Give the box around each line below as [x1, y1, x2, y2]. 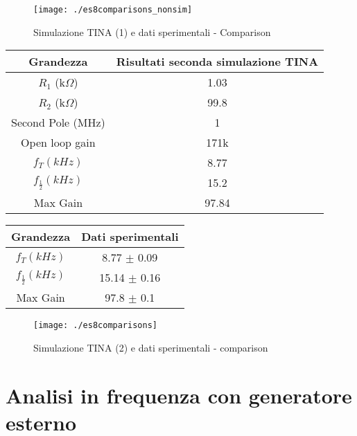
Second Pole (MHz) [11, 114, 105, 131]
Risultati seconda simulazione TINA [116, 53, 319, 70]
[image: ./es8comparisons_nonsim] [33, 5, 193, 15]
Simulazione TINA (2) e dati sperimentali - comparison [33, 340, 268, 354]
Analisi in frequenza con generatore [6, 381, 352, 409]
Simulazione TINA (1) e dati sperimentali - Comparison [33, 24, 271, 39]
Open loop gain [21, 134, 96, 151]
